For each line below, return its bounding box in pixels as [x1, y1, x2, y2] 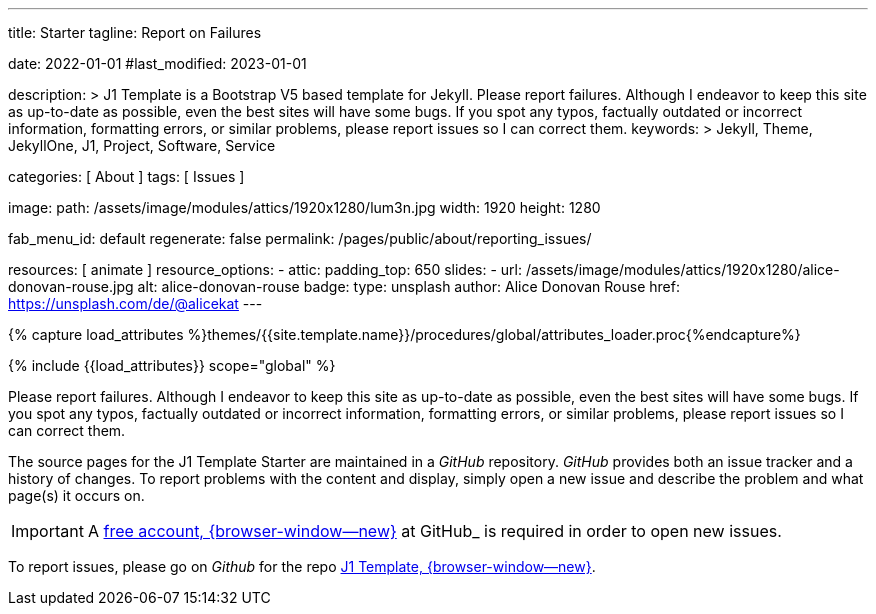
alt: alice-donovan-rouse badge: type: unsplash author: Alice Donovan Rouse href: [137, 278, 680, 295]
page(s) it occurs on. [8, 487, 145, 504]
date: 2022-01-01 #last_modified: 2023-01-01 [8, 55, 307, 72]
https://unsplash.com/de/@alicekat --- [8, 295, 263, 312]
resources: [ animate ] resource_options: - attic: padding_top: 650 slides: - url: [8, 261, 522, 278]
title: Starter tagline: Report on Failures [8, 24, 262, 41]
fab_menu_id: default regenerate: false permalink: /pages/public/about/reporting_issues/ [8, 230, 592, 247]
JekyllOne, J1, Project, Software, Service [8, 137, 276, 154]
